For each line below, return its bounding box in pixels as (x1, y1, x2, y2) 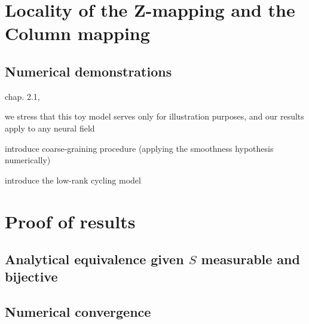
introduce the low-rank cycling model (5, 173, 141, 186)
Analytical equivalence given (5, 250, 184, 268)
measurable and (201, 250, 300, 268)
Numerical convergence (5, 302, 151, 321)
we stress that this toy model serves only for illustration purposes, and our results (5, 110, 304, 123)
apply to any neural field (5, 121, 95, 134)
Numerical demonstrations (5, 62, 172, 80)
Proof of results (5, 209, 136, 233)
